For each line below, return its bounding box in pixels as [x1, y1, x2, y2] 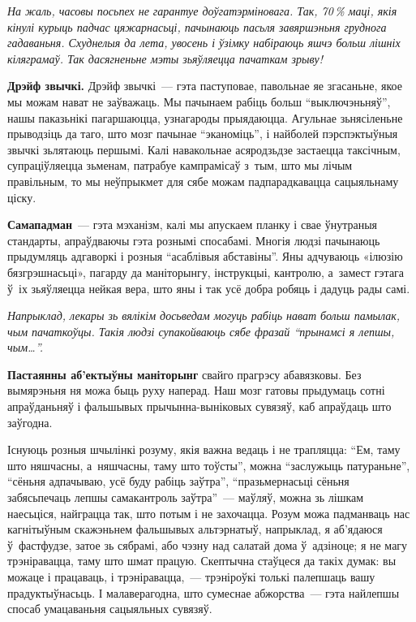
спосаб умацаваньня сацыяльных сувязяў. [7, 600, 212, 617]
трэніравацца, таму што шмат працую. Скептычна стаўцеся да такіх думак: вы [7, 552, 397, 569]
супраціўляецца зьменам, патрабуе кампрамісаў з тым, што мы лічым [7, 157, 353, 174]
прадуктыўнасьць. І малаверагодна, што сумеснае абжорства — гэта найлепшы [7, 584, 400, 601]
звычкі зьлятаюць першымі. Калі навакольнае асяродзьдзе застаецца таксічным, [7, 140, 401, 158]
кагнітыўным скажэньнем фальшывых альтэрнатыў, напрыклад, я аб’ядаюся [7, 520, 383, 538]
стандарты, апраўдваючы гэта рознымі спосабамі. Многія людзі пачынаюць [7, 231, 380, 248]
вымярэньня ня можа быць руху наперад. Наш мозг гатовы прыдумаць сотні [7, 382, 385, 399]
